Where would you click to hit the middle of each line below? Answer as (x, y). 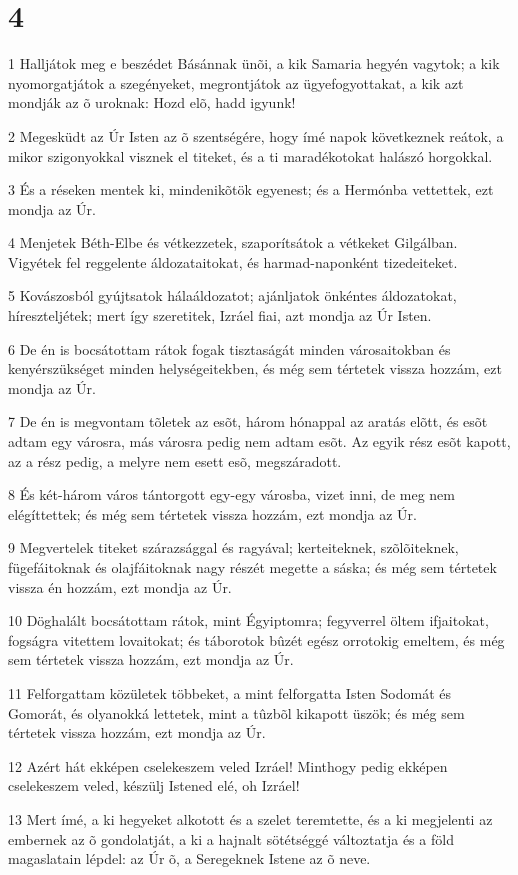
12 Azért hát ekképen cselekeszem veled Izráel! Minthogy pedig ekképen (228, 765)
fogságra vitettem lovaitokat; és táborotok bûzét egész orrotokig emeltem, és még (256, 639)
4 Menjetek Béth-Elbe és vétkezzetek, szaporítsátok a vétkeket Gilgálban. (233, 242)
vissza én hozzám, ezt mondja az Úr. (120, 586)
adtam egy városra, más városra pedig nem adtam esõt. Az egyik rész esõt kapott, (259, 441)
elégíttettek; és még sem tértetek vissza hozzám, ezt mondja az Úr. (212, 513)
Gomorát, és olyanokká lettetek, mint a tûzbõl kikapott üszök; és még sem (236, 712)
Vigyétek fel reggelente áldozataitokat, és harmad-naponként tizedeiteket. (233, 261)
